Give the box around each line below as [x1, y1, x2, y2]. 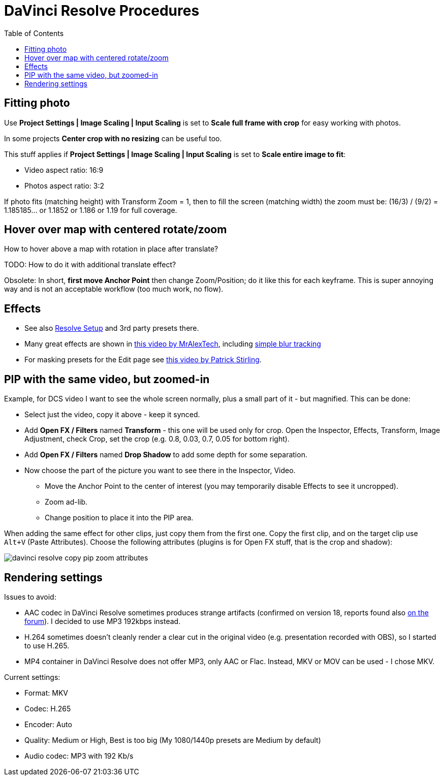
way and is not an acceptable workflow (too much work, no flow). [4, 285, 224, 294]
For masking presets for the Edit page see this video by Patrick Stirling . [24, 355, 262, 364]
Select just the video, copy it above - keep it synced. [24, 410, 200, 419]
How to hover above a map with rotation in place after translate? [4, 244, 218, 254]
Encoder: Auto [24, 720, 72, 729]
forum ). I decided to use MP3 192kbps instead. [24, 616, 181, 626]
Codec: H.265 [24, 704, 71, 713]
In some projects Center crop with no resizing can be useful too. [4, 134, 222, 143]
